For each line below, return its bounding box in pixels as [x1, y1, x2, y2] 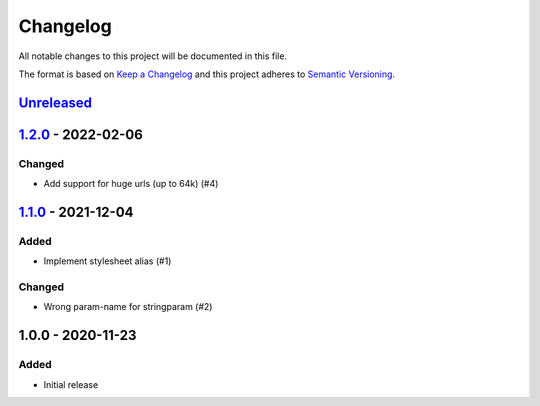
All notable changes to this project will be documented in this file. [18, 50, 288, 62]
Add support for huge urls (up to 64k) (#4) [43, 178, 219, 190]
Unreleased [18, 94, 93, 111]
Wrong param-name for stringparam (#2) [43, 301, 213, 313]
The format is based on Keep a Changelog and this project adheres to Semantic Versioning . [18, 68, 395, 80]
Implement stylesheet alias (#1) [43, 255, 172, 267]
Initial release [43, 378, 99, 390]
